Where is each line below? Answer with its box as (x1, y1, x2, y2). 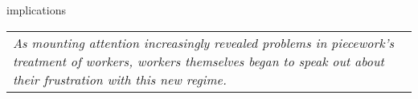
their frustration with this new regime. (13, 69, 227, 89)
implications (6, 2, 66, 18)
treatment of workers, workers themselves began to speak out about (13, 51, 384, 70)
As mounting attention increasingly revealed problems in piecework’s (13, 33, 395, 52)
